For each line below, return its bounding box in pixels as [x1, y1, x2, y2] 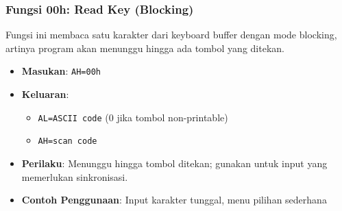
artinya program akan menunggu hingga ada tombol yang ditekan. [5, 40, 284, 55]
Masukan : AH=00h [21, 64, 101, 78]
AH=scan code [38, 136, 97, 147]
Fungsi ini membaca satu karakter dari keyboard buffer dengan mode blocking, [5, 27, 337, 42]
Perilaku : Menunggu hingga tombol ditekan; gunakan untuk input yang [21, 156, 328, 170]
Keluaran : [21, 87, 69, 101]
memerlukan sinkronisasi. [21, 169, 128, 184]
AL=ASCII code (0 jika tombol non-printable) [38, 110, 228, 124]
